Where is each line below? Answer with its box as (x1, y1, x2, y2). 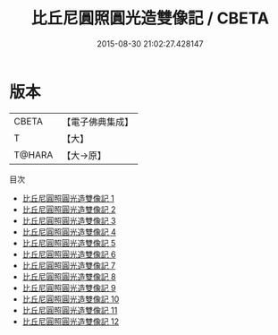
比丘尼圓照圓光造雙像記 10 (21, 293, 120, 305)
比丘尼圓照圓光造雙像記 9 (21, 282, 116, 293)
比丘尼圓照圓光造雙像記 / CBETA (30, 8, 270, 29)
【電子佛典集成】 (62, 116, 134, 128)
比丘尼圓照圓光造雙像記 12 (21, 315, 119, 327)
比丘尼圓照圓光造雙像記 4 (21, 226, 116, 237)
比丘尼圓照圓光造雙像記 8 (21, 271, 116, 282)
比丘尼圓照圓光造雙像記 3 (21, 215, 116, 226)
